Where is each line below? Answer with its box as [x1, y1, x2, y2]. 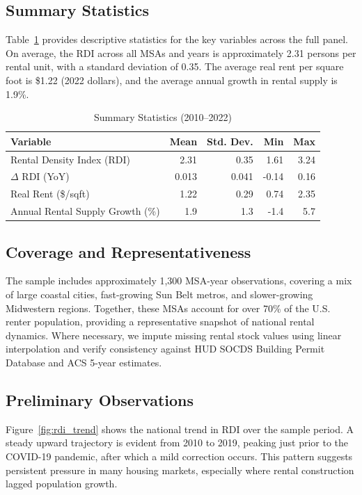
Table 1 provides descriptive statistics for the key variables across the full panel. [6, 32, 348, 47]
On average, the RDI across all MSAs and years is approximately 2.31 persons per [6, 45, 356, 60]
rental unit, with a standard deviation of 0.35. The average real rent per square [6, 59, 344, 74]
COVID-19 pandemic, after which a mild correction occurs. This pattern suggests [6, 448, 353, 463]
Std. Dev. [207, 133, 253, 148]
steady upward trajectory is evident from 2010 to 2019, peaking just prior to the [6, 435, 349, 450]
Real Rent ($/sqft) [10, 186, 90, 201]
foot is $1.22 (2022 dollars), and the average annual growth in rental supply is [6, 72, 338, 87]
